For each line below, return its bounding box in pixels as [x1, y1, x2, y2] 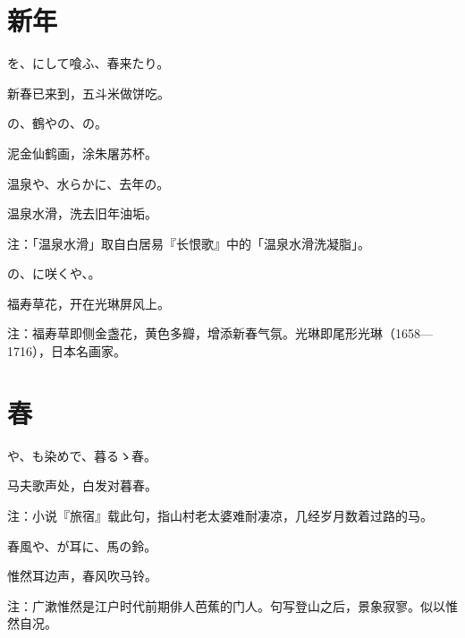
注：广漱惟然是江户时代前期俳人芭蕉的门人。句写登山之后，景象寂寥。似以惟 [7, 596, 458, 615]
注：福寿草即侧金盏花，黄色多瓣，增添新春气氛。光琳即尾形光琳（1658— [7, 324, 433, 343]
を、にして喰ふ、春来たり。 [7, 54, 170, 72]
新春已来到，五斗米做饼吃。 [7, 83, 170, 102]
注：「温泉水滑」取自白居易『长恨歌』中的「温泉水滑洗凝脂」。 [7, 234, 370, 252]
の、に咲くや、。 [7, 264, 101, 283]
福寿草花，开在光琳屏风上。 [7, 293, 170, 312]
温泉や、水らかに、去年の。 [7, 174, 170, 192]
